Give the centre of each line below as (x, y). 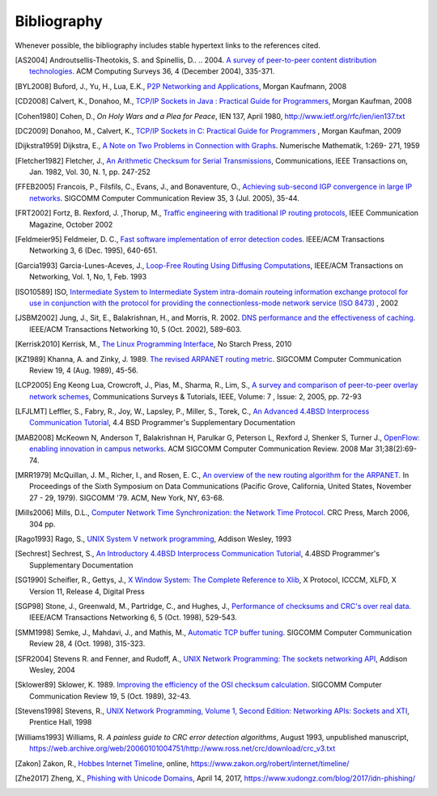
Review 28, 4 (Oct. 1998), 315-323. (87, 644)
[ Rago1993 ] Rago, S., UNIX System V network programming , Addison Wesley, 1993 (153, 539)
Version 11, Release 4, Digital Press (87, 591)
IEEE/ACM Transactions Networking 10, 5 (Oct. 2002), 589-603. (136, 329)
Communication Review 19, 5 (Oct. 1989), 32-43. (110, 696)
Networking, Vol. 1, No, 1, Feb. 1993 (88, 277)
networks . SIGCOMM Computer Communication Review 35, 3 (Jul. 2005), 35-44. (164, 198)
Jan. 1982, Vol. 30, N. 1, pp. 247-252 (90, 172)
